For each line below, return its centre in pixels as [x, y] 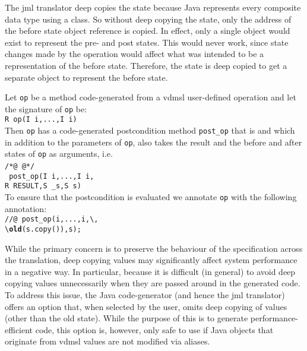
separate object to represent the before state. [86, 77]
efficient [19, 329]
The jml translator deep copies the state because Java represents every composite [153, 7]
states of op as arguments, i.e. [59, 154]
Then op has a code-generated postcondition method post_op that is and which [150, 130]
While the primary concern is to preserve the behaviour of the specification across [154, 248]
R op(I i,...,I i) [41, 120]
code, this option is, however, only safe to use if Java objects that [154, 329]
